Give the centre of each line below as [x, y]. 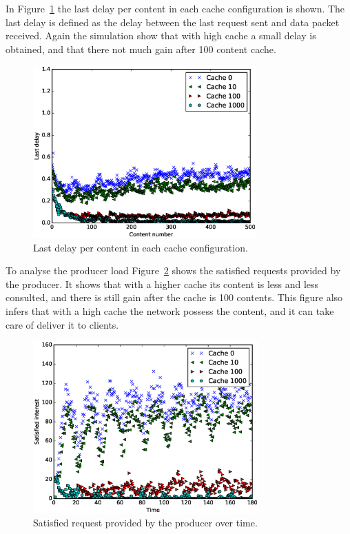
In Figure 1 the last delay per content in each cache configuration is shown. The [175, 8]
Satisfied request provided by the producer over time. [145, 523]
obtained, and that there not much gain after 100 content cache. [141, 49]
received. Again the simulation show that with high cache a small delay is [161, 35]
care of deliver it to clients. [62, 324]
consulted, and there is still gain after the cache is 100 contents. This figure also [174, 297]
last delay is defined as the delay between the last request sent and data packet [173, 22]
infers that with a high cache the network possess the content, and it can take [170, 310]
